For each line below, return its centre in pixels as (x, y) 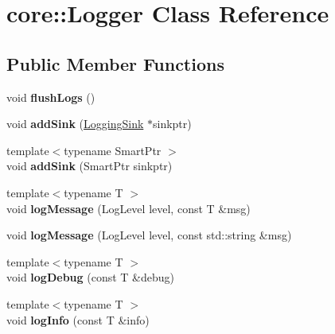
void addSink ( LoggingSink (75, 124)
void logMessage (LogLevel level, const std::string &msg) (149, 235)
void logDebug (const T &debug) (90, 277)
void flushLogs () (51, 97)
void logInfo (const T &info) (78, 319)
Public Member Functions (115, 63)
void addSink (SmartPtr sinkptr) (90, 166)
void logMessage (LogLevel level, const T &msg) (129, 208)
